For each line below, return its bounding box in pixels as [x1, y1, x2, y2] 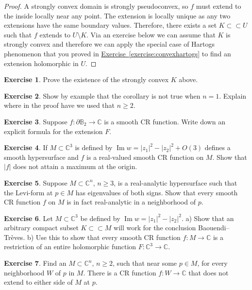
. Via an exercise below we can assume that [86, 29, 216, 39]
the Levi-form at [4, 187, 53, 197]
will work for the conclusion [114, 222, 196, 233]
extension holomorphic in [4, 58, 79, 68]
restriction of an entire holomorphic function [4, 241, 136, 252]
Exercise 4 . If [4, 142, 48, 153]
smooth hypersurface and [4, 152, 79, 162]
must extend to [196, 1, 241, 11]
